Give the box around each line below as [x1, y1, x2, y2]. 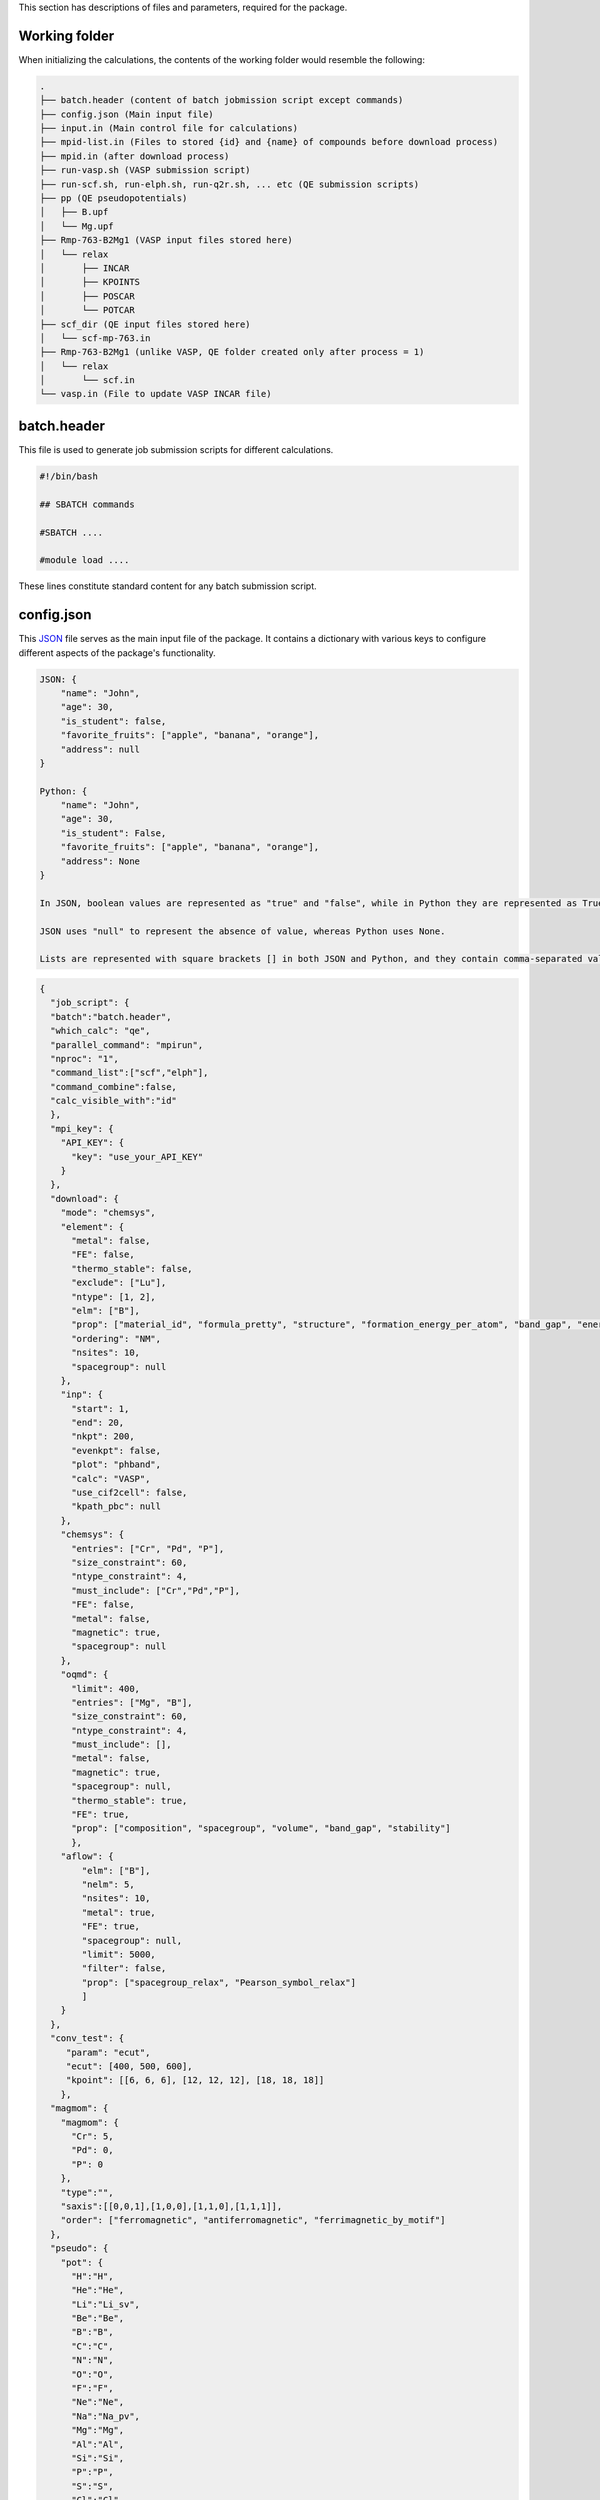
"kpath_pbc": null [71, 1501, 162, 1512]
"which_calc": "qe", [50, 1025, 151, 1037]
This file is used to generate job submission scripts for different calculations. [18, 443, 334, 455]
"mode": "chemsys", [60, 1207, 157, 1219]
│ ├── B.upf [39, 206, 109, 218]
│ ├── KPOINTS [39, 276, 140, 288]
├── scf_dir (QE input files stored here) [39, 318, 251, 330]
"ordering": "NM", [71, 1333, 162, 1344]
